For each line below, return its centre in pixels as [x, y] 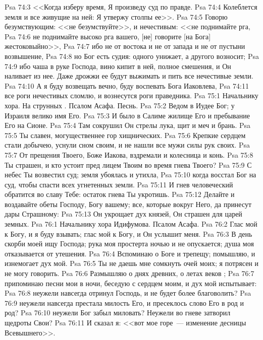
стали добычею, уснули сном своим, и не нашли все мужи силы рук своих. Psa [127, 145]
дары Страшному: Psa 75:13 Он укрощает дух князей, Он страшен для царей [123, 214]
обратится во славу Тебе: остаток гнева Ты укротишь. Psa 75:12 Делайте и [120, 194]
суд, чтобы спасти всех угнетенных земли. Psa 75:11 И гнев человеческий [119, 184]
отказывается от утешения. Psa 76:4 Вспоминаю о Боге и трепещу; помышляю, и [130, 253]
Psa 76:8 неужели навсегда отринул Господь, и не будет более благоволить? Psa [128, 293]
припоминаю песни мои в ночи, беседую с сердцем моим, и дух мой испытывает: [131, 283]
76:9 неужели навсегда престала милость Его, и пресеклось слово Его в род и [124, 302]
